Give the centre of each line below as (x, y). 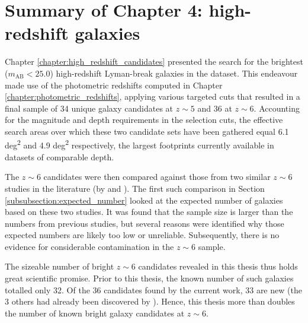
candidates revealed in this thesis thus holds (218, 266)
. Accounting (277, 108)
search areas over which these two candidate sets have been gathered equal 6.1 (147, 131)
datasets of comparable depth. (60, 156)
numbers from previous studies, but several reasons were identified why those (145, 223)
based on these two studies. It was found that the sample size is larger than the (149, 212)
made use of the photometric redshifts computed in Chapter (114, 85)
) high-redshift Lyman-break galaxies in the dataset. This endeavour (174, 73)
